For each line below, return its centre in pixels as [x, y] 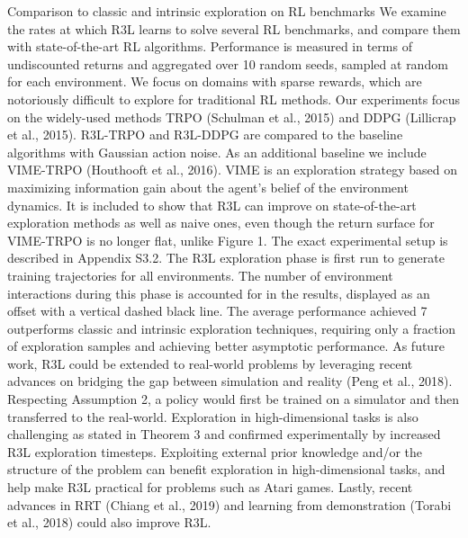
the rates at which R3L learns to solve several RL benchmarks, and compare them [234, 28]
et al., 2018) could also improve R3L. [109, 522]
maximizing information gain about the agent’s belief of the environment [208, 187]
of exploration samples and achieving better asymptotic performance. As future [226, 346]
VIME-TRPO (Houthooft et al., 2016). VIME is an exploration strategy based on [233, 170]
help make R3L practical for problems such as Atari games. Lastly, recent [210, 487]
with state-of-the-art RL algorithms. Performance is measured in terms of [210, 46]
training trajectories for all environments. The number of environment [200, 275]
